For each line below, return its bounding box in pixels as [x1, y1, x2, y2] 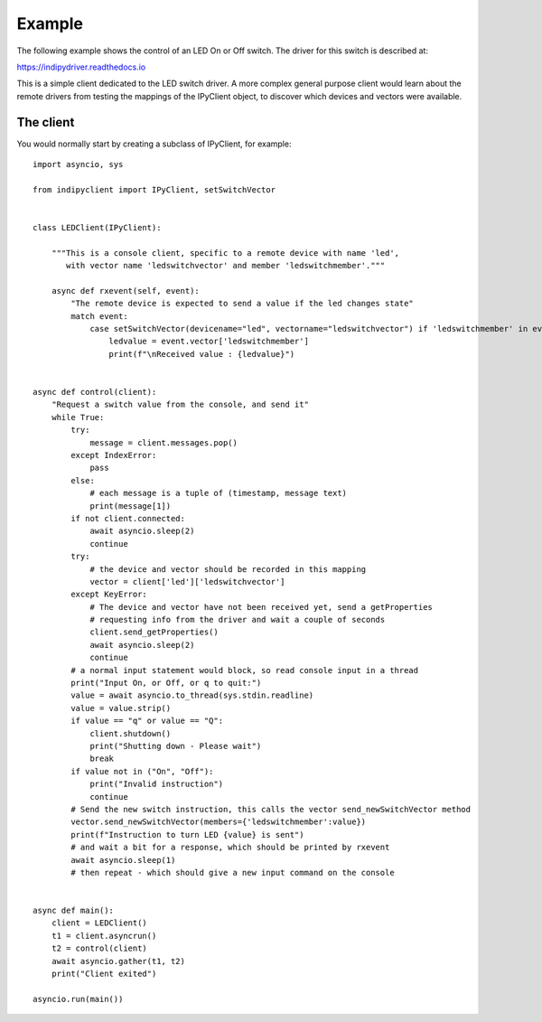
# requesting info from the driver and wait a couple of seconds [89, 614, 386, 625]
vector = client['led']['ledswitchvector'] [89, 577, 285, 586]
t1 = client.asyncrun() [51, 931, 157, 941]
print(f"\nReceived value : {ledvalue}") [108, 349, 295, 359]
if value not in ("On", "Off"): [70, 766, 214, 776]
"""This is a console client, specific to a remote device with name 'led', [51, 248, 400, 258]
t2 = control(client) [51, 943, 148, 953]
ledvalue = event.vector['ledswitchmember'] [108, 336, 309, 347]
